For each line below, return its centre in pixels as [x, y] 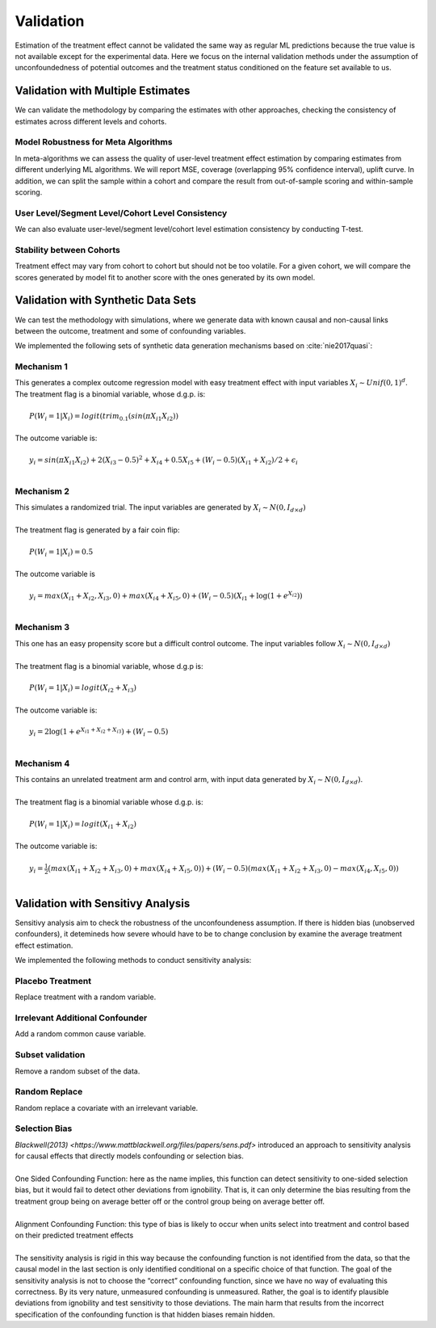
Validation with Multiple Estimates [103, 91]
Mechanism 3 [42, 628]
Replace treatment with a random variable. [86, 997]
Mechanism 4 [42, 763]
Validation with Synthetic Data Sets [106, 300]
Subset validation [50, 1055]
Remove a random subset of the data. [78, 1071]
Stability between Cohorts [67, 250]
